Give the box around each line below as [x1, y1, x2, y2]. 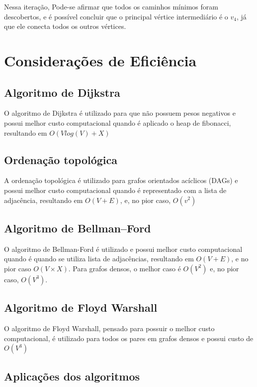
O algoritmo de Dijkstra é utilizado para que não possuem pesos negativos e [4, 108, 236, 118]
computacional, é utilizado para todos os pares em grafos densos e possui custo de [4, 333, 254, 343]
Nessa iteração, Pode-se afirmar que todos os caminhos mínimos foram [4, 1, 218, 11]
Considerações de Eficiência [4, 50, 197, 70]
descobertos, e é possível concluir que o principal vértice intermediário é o [4, 11, 228, 21]
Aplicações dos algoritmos [4, 368, 140, 384]
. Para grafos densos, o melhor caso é [68, 263, 181, 273]
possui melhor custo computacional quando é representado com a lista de [4, 185, 227, 195]
